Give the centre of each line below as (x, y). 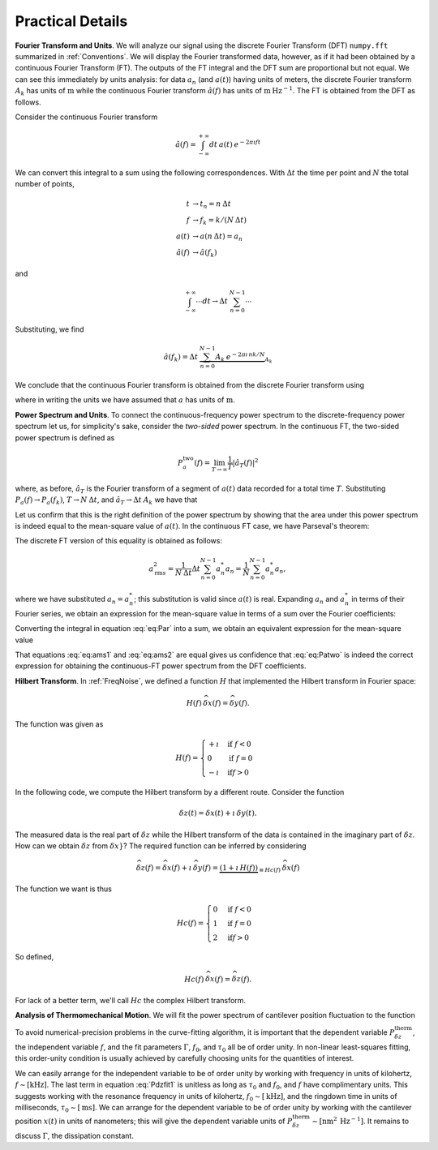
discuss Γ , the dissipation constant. (74, 1135)
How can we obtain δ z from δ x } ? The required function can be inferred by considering (161, 846)
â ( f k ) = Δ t (181, 358)
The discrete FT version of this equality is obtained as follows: (119, 541)
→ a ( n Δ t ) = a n (217, 237)
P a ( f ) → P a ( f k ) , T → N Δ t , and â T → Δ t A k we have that (106, 500)
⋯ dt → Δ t (212, 301)
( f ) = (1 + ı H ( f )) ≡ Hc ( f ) (241, 869)
